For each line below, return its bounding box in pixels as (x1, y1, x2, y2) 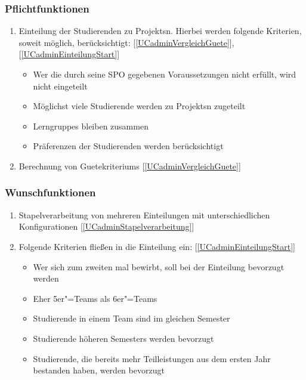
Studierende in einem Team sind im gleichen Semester (33, 312, 230, 325)
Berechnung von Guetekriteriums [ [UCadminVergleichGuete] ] (18, 159, 241, 172)
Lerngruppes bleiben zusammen (33, 119, 149, 132)
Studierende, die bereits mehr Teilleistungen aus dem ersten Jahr (33, 352, 271, 364)
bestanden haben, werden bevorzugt (33, 364, 165, 376)
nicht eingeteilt (33, 79, 88, 92)
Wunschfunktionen (5, 185, 96, 200)
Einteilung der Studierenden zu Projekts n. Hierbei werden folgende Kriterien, (18, 24, 302, 37)
